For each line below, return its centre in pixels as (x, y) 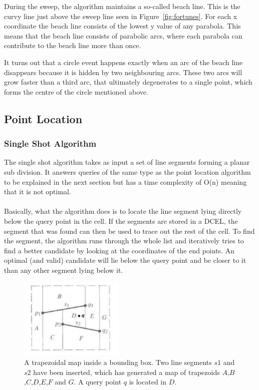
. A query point (98, 382)
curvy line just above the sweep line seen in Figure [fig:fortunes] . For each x (121, 16)
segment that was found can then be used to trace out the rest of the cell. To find (129, 231)
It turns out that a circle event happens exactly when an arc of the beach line (123, 62)
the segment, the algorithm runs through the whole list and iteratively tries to (124, 241)
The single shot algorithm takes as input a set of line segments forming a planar (127, 162)
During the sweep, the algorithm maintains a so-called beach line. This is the (122, 6)
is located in (148, 382)
